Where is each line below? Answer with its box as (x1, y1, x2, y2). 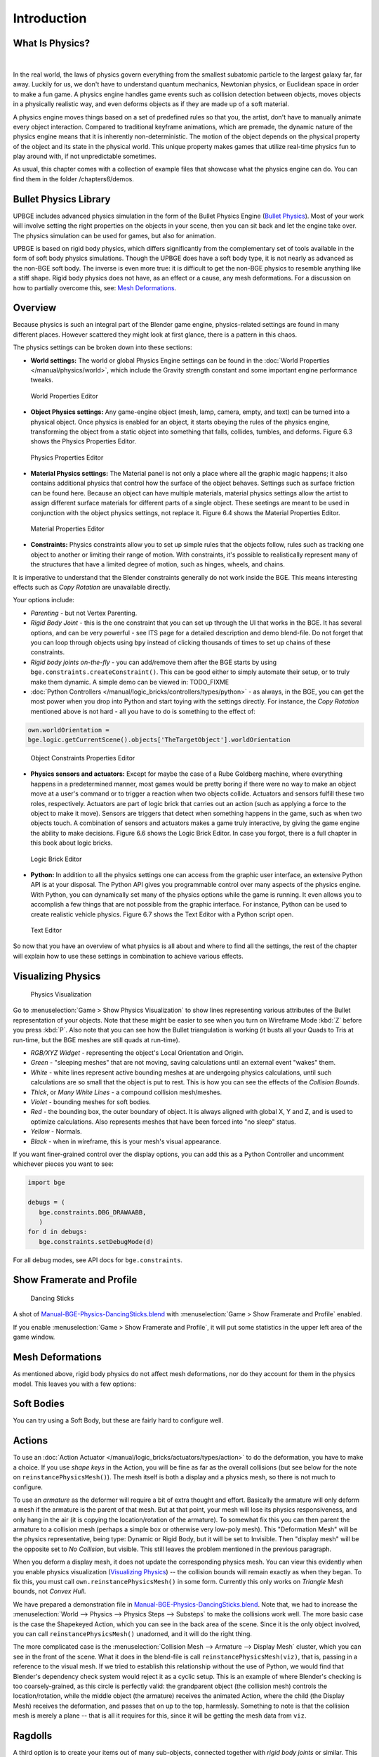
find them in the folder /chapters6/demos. (13, 174, 135, 183)
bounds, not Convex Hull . (13, 1587, 86, 1595)
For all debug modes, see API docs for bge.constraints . (13, 1255, 182, 1264)
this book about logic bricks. (30, 838, 113, 847)
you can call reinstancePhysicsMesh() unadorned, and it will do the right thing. (13, 1629, 253, 1638)
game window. (13, 1333, 55, 1342)
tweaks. (30, 376, 54, 384)
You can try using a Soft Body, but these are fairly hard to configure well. (13, 1416, 224, 1425)
